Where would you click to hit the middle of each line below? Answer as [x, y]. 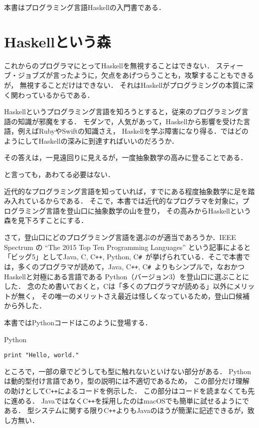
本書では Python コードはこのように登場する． [78, 322]
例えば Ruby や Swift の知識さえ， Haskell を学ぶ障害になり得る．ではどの [133, 131]
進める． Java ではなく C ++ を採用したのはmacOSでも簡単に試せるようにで [130, 400]
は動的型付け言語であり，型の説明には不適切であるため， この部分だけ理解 [127, 381]
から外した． [25, 306]
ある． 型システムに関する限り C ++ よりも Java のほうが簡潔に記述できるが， [126, 410]
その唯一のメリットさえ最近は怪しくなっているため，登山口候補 [145, 296]
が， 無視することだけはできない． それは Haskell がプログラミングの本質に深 [129, 85]
